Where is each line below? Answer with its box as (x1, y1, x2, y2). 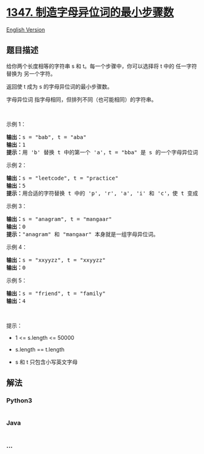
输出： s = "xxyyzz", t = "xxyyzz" (6, 256, 106, 263)
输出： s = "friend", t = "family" (6, 290, 106, 297)
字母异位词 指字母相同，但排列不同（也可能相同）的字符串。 (6, 95, 157, 103)
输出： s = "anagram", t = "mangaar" (6, 215, 112, 222)
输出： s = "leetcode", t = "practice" (6, 174, 118, 181)
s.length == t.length (15, 345, 65, 353)
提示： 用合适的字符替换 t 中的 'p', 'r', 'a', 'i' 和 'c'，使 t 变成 (6, 189, 199, 197)
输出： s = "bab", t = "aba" (6, 134, 87, 140)
